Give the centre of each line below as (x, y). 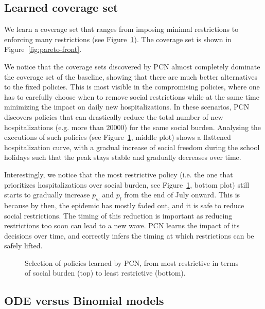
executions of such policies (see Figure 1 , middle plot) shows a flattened (118, 137)
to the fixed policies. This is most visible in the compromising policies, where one (132, 87)
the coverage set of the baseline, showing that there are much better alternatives (131, 76)
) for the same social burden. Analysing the (193, 127)
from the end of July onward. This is (182, 195)
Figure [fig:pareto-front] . (43, 49)
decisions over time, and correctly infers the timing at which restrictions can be (129, 235)
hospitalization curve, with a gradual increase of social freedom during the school (132, 147)
